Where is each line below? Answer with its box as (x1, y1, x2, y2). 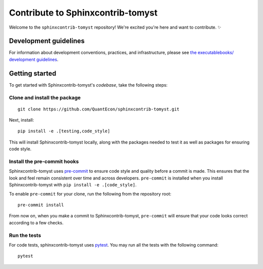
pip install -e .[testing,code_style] (18, 128, 111, 134)
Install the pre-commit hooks (9, 158, 79, 165)
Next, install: (9, 117, 34, 123)
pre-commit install (18, 202, 64, 208)
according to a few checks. (9, 219, 64, 226)
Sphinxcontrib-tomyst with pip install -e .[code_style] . (9, 182, 137, 188)
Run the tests (9, 232, 41, 238)
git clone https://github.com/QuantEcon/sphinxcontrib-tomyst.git (18, 106, 180, 112)
